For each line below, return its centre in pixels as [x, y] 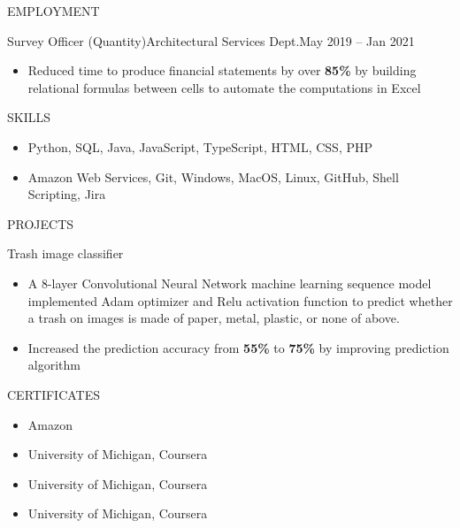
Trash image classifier [65, 253]
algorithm [54, 365]
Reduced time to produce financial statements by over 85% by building [222, 70]
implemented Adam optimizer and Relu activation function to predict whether [240, 300]
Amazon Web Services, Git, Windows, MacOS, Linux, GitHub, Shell [213, 176]
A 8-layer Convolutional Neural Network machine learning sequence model [230, 283]
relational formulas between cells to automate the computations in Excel [224, 87]
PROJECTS [41, 223]
